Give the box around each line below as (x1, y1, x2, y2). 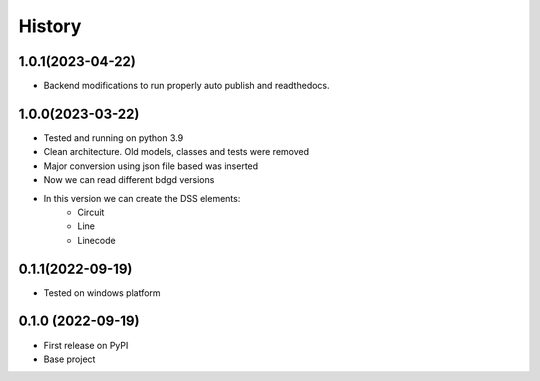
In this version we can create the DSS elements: (43, 192, 241, 204)
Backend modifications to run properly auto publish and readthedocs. (43, 80, 330, 92)
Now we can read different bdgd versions (43, 174, 215, 186)
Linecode (77, 234, 116, 246)
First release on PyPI (43, 339, 129, 351)
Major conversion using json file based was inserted (43, 160, 259, 172)
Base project (43, 353, 96, 365)
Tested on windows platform (43, 286, 161, 299)
